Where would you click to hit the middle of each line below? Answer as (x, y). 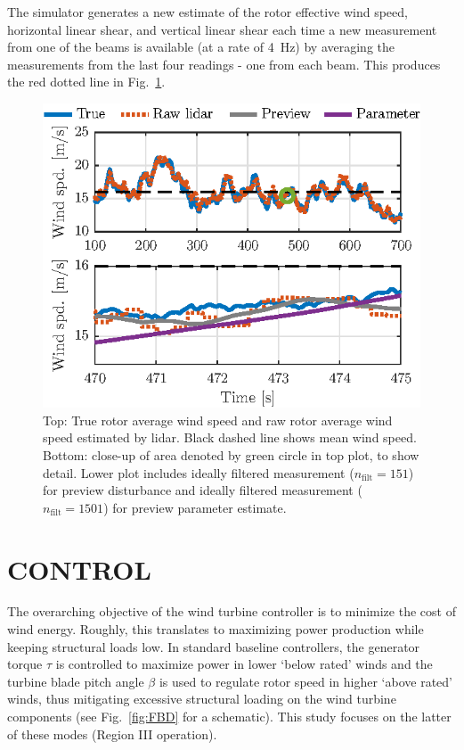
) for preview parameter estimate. (195, 507)
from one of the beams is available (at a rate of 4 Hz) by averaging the (201, 47)
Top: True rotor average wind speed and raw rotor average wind (218, 420)
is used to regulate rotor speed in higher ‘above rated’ (305, 681)
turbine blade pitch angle (76, 681)
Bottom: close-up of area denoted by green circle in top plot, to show (231, 454)
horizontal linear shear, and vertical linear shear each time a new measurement (222, 29)
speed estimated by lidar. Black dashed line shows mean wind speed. (230, 437)
